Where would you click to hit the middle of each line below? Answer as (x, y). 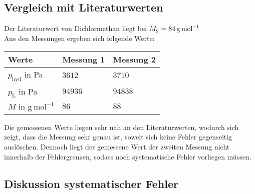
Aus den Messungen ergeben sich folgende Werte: (79, 38)
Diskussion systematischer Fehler (91, 183)
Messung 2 (134, 59)
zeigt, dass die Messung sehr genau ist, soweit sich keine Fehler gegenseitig (118, 137)
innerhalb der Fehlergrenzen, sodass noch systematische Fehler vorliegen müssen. (128, 156)
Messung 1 (84, 59)
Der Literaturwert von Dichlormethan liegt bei (76, 28)
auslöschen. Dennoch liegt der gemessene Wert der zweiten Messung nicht (117, 146)
